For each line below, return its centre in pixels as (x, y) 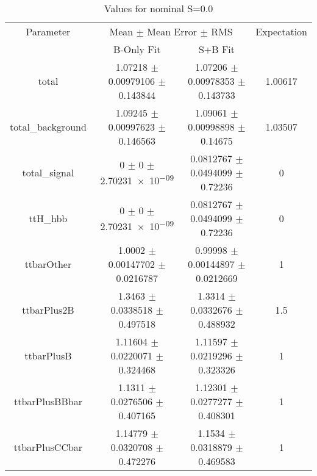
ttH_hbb (48, 218)
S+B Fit (217, 49)
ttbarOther (48, 264)
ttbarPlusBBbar (48, 401)
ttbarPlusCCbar (48, 447)
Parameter (48, 31)
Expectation (281, 31)
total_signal (48, 172)
